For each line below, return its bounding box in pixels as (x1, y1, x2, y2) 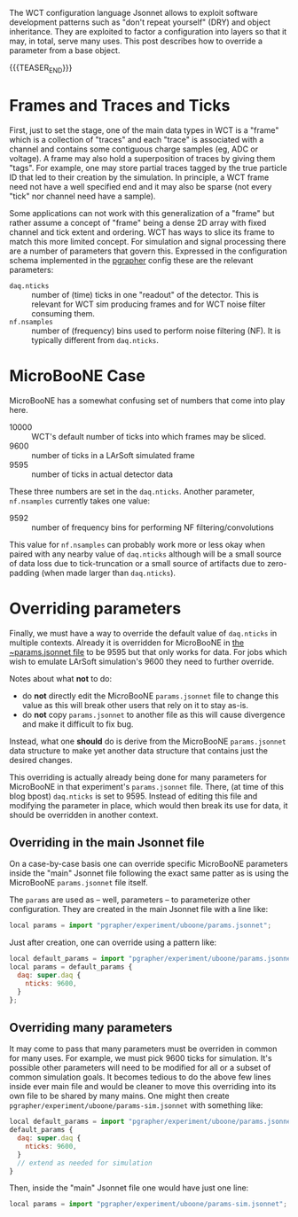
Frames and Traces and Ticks (9, 95, 231, 115)
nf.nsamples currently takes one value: (9, 495, 151, 506)
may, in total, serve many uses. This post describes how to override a (9, 35, 263, 46)
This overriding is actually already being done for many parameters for (9, 771, 268, 783)
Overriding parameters (9, 598, 182, 619)
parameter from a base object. (9, 45, 121, 56)
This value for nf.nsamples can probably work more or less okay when (9, 539, 266, 550)
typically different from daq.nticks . (31, 334, 160, 345)
